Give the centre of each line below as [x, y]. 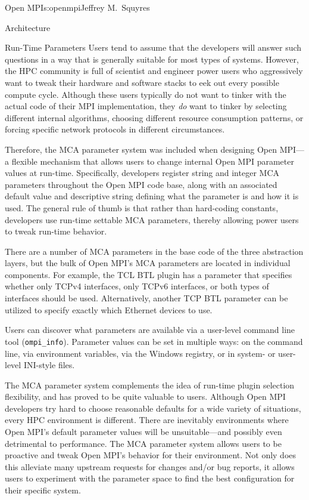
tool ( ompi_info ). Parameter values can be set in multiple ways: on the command [154, 341]
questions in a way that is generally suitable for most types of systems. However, [152, 59]
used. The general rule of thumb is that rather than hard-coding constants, [142, 207]
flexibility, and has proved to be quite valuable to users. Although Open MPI [145, 396]
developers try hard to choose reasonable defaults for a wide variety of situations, [153, 408]
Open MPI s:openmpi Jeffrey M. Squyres [77, 7]
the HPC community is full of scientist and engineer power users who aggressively [154, 71]
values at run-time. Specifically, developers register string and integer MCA [142, 173]
